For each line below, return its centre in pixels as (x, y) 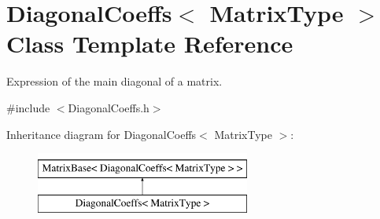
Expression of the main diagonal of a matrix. (114, 81)
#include (28, 107)
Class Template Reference (150, 44)
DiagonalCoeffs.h (109, 107)
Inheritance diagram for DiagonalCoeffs (101, 134)
